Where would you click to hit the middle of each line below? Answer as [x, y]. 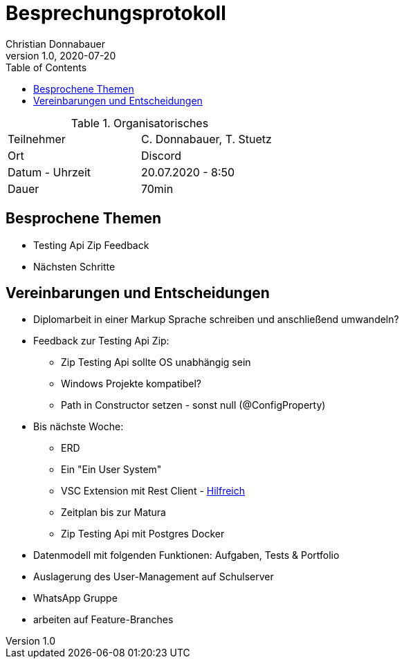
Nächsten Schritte [74, 266]
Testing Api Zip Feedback [91, 245]
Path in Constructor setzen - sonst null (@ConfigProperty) [193, 405]
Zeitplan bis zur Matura [113, 513]
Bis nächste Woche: [79, 427]
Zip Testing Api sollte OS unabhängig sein [156, 362]
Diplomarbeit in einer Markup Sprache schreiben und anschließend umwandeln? [216, 320]
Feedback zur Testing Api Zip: [101, 341]
